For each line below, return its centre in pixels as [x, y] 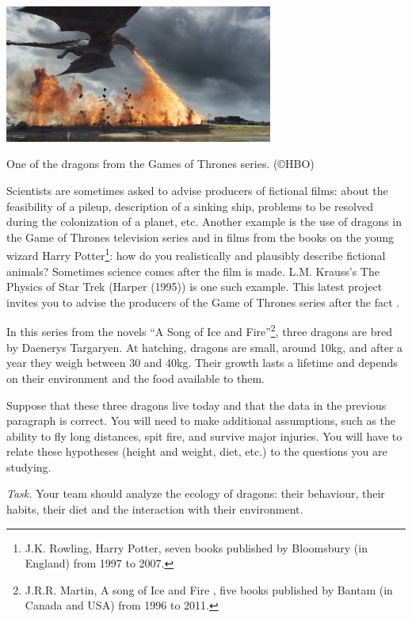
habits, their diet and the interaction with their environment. [155, 509]
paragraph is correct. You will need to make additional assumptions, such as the [201, 420]
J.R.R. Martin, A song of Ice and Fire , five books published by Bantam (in [209, 589]
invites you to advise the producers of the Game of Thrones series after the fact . [203, 302]
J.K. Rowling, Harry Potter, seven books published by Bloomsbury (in [196, 547]
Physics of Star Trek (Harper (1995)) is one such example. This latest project [195, 287]
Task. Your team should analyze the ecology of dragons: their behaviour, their [196, 493]
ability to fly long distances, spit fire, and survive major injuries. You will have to [204, 436]
